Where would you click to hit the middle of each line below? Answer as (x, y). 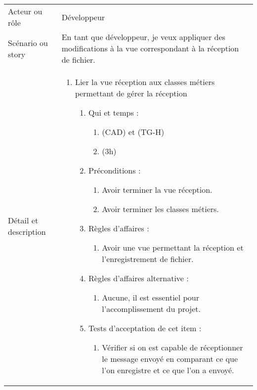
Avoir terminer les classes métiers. (160, 209)
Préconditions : (115, 170)
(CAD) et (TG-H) (133, 132)
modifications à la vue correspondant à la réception (150, 48)
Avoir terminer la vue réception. (157, 190)
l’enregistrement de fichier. (148, 259)
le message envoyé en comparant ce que (170, 359)
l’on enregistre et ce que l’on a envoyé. (168, 370)
